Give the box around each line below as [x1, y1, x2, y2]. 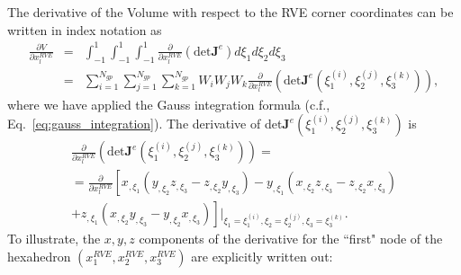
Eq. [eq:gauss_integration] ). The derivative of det [7, 114, 283, 133]
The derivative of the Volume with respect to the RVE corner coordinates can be [7, 3, 454, 21]
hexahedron [7, 246, 71, 265]
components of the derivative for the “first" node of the [139, 229, 443, 248]
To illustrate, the [7, 229, 101, 248]
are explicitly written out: [191, 246, 333, 265]
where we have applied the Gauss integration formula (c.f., [7, 94, 330, 113]
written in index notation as [7, 20, 162, 39]
